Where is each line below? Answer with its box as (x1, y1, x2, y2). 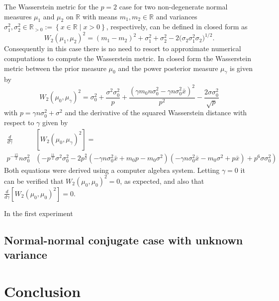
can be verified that (4, 175, 64, 186)
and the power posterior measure (118, 63, 218, 73)
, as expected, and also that (120, 175, 204, 186)
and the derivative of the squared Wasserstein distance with (65, 107, 247, 118)
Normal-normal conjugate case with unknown (4, 232, 243, 247)
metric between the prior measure (4, 63, 106, 73)
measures (4, 11, 32, 21)
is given (230, 63, 253, 73)
